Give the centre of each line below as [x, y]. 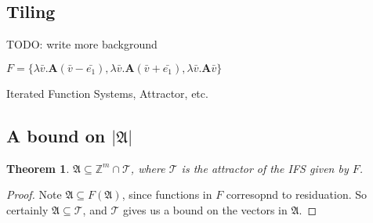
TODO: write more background [82, 44]
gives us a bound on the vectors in [205, 209]
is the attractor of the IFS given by [265, 168]
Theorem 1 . [38, 168]
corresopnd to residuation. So [297, 194]
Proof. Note [34, 194]
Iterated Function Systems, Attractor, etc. [107, 93]
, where [148, 168]
